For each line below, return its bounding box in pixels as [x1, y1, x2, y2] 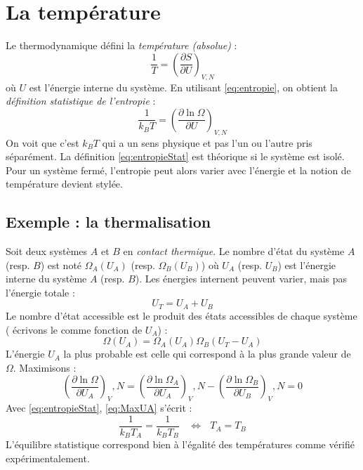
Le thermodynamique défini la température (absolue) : [6, 38, 237, 53]
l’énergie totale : [6, 285, 75, 299]
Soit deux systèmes [6, 244, 88, 259]
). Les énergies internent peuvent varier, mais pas [135, 271, 348, 286]
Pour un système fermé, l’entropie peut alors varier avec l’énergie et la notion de [6, 162, 351, 177]
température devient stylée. [6, 176, 123, 191]
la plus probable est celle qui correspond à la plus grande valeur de [63, 346, 351, 361]
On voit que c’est [6, 135, 79, 150]
